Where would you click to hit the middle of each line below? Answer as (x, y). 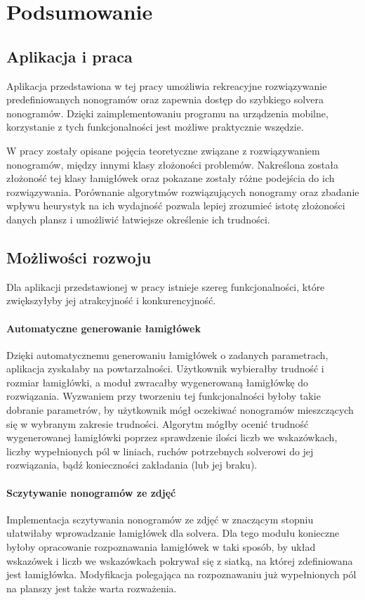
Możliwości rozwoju (79, 257)
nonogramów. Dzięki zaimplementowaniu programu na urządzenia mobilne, (167, 113)
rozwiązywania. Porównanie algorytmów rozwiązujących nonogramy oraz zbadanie (183, 191)
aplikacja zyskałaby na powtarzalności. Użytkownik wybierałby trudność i (165, 369)
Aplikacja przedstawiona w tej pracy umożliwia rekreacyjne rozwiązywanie (167, 85)
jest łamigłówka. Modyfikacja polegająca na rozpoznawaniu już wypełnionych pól (181, 574)
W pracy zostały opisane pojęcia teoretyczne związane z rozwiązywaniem (163, 150)
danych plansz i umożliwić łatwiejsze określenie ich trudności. (138, 219)
